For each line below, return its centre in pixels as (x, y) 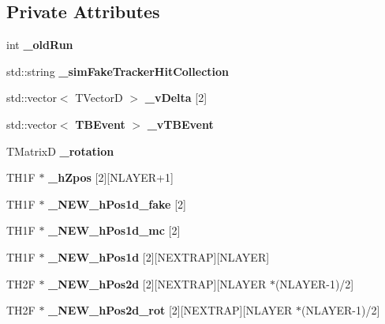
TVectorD (99, 98)
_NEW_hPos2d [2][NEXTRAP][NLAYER (157, 283)
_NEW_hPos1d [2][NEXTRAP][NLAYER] (159, 256)
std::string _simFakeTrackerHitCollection (118, 71)
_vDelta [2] (176, 98)
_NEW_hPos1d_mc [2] (114, 230)
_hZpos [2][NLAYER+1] (111, 177)
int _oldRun (40, 45)
